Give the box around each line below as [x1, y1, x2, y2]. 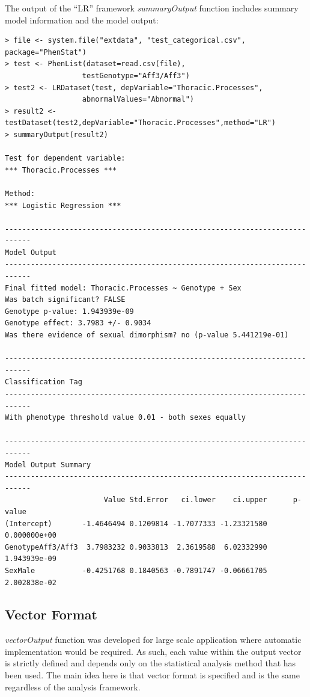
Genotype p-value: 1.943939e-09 [5, 307, 134, 316]
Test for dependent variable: [5, 154, 126, 163]
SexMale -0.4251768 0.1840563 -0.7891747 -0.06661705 [5, 566, 267, 575]
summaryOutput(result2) [13, 130, 108, 139]
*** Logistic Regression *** [5, 201, 121, 210]
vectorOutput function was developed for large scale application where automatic [5, 633, 302, 646]
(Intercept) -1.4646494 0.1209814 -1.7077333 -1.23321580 [5, 519, 267, 528]
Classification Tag [5, 378, 82, 387]
